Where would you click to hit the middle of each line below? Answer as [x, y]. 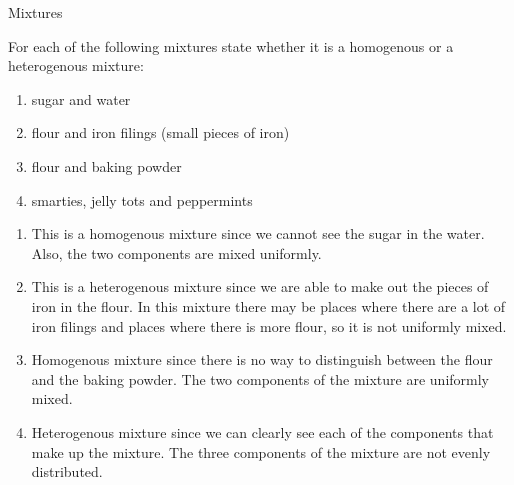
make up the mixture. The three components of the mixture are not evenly [261, 451]
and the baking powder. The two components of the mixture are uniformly [260, 378]
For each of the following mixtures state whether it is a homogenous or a [231, 45]
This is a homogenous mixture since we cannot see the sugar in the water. [258, 233]
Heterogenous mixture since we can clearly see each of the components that [262, 431]
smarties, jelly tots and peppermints [142, 199]
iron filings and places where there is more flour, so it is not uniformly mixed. [269, 325]
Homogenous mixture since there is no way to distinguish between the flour [262, 359]
